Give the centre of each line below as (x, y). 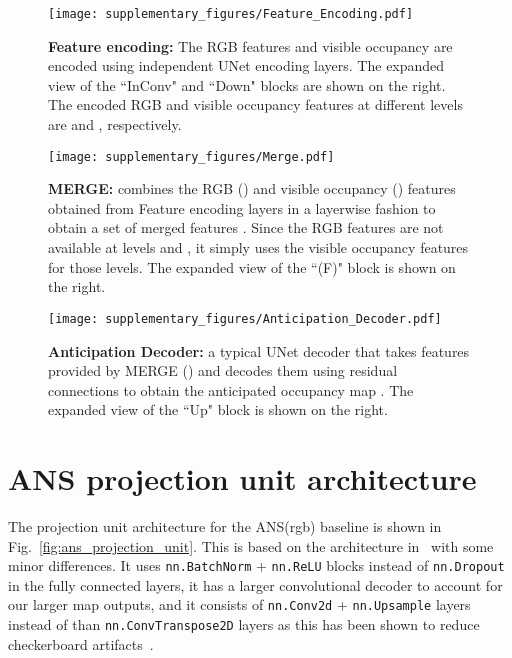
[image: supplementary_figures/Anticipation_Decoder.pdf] (245, 318)
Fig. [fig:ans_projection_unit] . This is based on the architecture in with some (251, 545)
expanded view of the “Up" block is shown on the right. (218, 409)
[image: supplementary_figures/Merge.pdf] (191, 156)
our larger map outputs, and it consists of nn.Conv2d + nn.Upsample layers (239, 604)
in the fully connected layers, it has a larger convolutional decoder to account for (255, 584)
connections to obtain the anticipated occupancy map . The (231, 389)
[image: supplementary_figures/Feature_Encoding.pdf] (231, 14)
